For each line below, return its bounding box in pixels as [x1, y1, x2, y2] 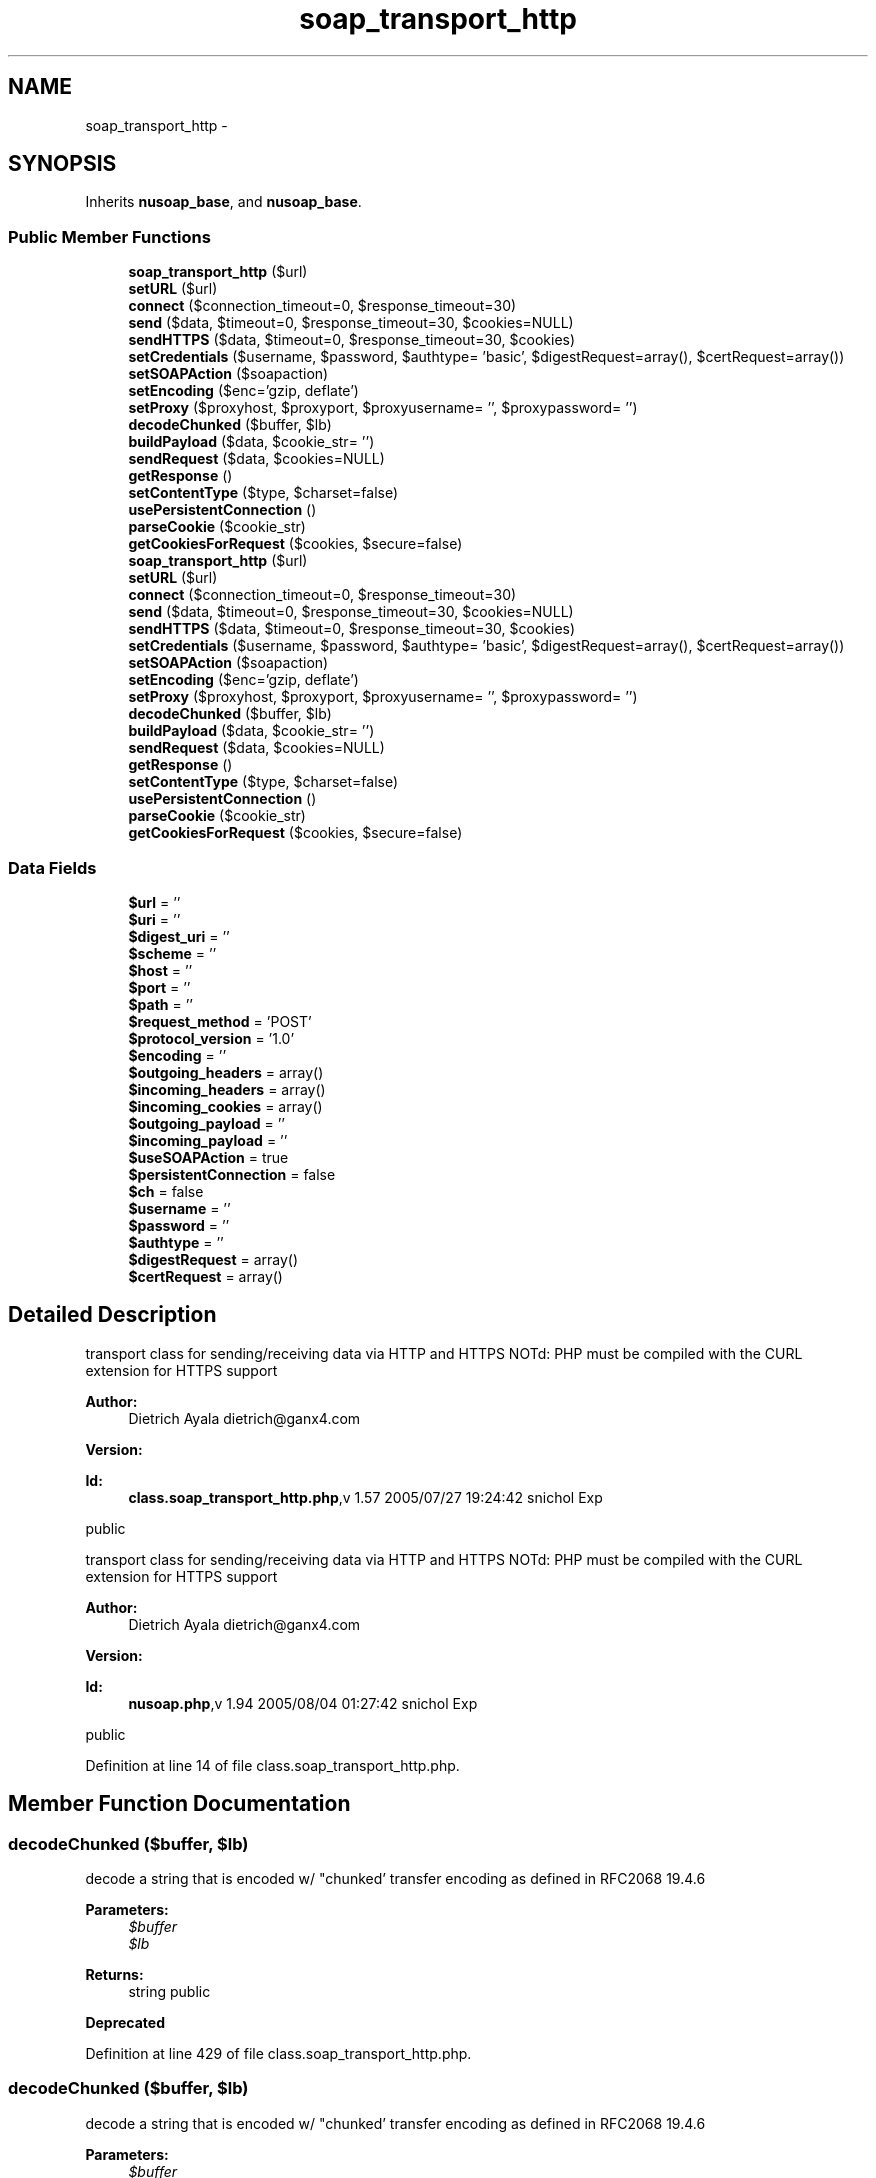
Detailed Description [8, 1302, 217, 1328]
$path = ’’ [128, 995, 193, 1013]
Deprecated [85, 2014, 166, 2031]
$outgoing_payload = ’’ [128, 1114, 286, 1132]
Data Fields [8, 857, 97, 878]
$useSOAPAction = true [128, 1148, 289, 1166]
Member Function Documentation [8, 1791, 351, 1817]
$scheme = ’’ [128, 944, 217, 962]
